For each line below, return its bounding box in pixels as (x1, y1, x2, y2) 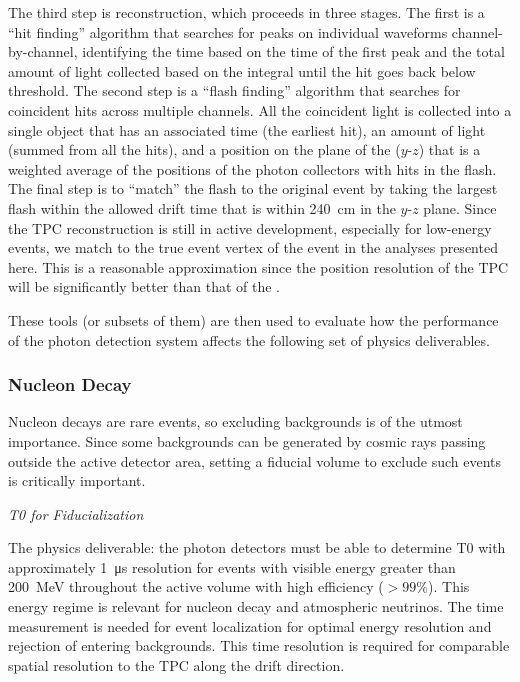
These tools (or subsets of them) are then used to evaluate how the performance (8, 309, 499, 330)
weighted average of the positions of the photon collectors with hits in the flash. (8, 158, 497, 179)
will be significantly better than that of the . (8, 276, 280, 297)
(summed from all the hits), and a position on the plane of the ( (8, 139, 401, 160)
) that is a (418, 139, 481, 160)
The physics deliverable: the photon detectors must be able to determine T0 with (8, 537, 506, 558)
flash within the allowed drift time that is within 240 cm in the (8, 197, 396, 218)
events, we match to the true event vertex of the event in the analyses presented (8, 237, 498, 258)
